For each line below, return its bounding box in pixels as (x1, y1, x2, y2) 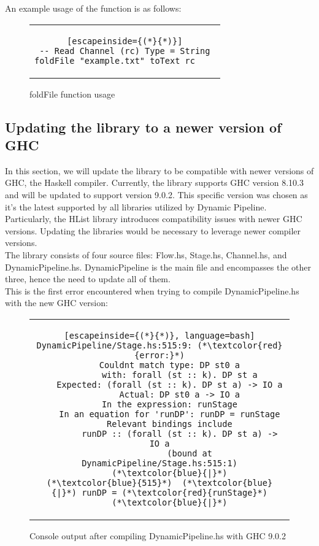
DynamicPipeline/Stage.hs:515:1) (82, 458, 237, 468)
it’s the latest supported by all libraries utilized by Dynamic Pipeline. (5, 200, 267, 213)
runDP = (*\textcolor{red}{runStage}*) (82, 487, 267, 498)
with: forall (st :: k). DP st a (101, 369, 258, 380)
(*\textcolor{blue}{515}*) (46, 477, 172, 488)
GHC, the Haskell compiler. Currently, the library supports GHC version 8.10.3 (5, 176, 304, 189)
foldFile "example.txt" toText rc (34, 55, 195, 66)
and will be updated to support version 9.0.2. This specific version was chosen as (5, 188, 308, 201)
